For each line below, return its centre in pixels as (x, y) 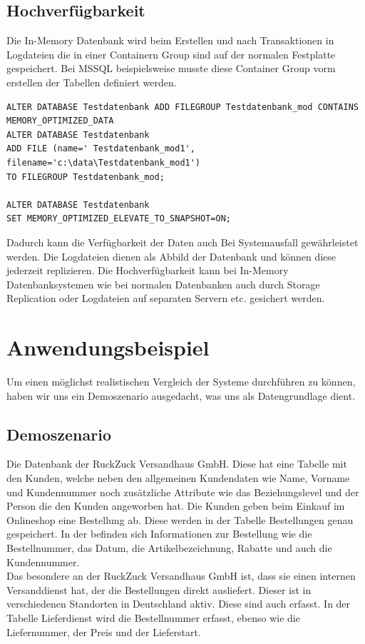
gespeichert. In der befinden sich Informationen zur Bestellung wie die (159, 534)
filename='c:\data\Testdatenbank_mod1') (104, 162)
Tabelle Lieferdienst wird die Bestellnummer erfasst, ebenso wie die (153, 617)
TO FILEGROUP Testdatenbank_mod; (86, 177)
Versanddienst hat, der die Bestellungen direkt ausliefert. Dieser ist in (159, 589)
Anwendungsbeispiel (108, 347)
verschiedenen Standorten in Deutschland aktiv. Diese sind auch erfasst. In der (179, 604)
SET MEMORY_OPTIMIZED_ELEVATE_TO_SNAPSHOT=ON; (119, 219)
